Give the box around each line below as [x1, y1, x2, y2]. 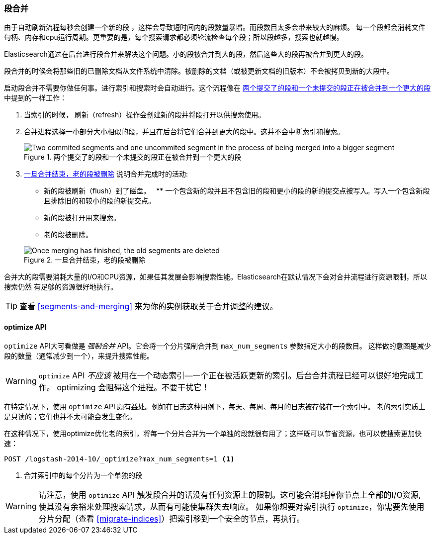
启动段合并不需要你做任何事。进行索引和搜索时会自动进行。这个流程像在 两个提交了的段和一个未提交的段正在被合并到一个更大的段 [4, 84, 431, 92]
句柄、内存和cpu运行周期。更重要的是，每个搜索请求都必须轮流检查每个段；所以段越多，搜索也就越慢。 [4, 33, 344, 42]
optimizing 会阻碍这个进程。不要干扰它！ [57, 382, 210, 392]
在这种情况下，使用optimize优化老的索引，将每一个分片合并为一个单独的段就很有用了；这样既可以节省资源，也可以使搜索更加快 [4, 429, 422, 438]
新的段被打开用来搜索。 [44, 213, 120, 222]
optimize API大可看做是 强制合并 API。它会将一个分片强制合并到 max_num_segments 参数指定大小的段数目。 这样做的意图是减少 [4, 341, 431, 350]
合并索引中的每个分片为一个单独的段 [24, 470, 142, 479]
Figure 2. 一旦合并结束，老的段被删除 [24, 256, 146, 265]
